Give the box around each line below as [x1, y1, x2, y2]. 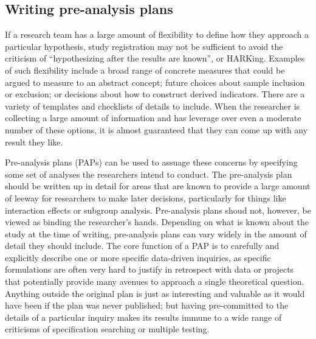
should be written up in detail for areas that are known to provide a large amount [5, 180, 311, 192]
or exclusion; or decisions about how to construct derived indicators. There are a [5, 88, 305, 100]
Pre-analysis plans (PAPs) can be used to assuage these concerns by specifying [5, 156, 298, 169]
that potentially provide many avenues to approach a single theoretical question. [5, 275, 304, 288]
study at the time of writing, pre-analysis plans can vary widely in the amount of [5, 227, 307, 240]
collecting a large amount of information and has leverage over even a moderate [5, 111, 301, 124]
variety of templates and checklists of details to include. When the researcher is [5, 99, 300, 112]
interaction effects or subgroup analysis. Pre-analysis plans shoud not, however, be [5, 203, 311, 216]
